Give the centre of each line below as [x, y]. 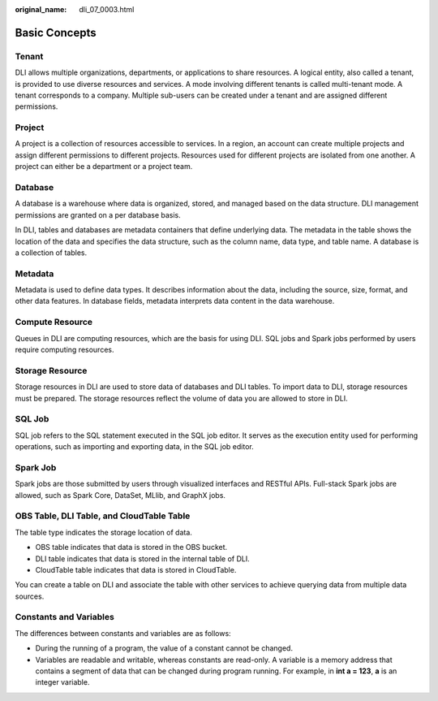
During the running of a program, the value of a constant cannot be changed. [164, 648]
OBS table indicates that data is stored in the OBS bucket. [131, 547]
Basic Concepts [56, 32]
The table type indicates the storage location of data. [103, 532]
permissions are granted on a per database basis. [98, 214]
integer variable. [62, 682]
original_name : [41, 9]
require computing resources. [64, 350]
